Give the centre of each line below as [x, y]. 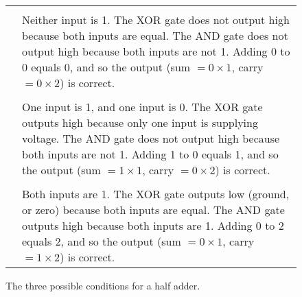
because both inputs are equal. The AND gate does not [155, 35]
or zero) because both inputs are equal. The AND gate [153, 210]
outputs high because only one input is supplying [140, 122]
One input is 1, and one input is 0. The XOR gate [142, 107]
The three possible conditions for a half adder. [103, 285]
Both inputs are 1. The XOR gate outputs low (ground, [156, 194]
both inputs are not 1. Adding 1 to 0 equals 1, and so [150, 154]
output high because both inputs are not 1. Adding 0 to [156, 51]
